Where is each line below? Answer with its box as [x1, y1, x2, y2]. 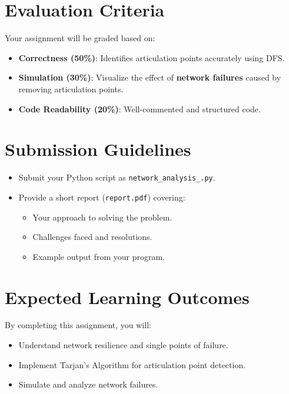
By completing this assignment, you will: [5, 319, 151, 331]
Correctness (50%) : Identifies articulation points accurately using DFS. [18, 51, 285, 64]
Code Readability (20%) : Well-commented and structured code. [18, 102, 261, 115]
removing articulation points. [18, 82, 124, 95]
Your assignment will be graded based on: [5, 32, 155, 44]
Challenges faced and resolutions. [32, 231, 152, 243]
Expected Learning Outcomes [5, 285, 250, 309]
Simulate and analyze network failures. [18, 378, 158, 390]
